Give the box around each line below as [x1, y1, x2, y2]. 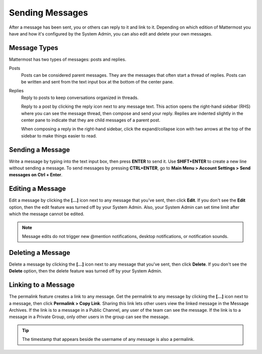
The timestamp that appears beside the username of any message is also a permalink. [22, 337, 195, 342]
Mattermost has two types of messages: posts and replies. [9, 56, 126, 62]
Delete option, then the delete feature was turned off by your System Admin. [9, 268, 163, 274]
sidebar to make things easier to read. [21, 133, 97, 138]
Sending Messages [9, 7, 88, 18]
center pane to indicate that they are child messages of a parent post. [21, 117, 161, 123]
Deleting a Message [9, 248, 70, 257]
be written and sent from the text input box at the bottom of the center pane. [21, 79, 174, 85]
